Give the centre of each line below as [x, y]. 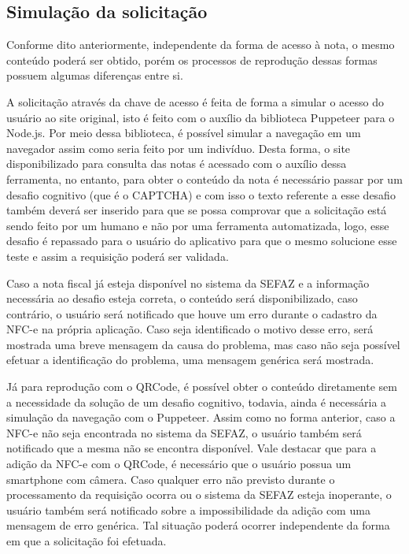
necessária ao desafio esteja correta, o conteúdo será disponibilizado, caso [182, 298]
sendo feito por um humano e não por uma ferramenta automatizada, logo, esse [198, 225]
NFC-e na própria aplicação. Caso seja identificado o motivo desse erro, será [190, 329]
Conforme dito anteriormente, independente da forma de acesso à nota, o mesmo [201, 45]
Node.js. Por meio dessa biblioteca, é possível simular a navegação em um [184, 133]
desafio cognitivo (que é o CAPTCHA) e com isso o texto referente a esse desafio [201, 194]
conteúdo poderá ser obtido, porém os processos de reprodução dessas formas [192, 59]
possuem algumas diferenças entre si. [95, 75]
